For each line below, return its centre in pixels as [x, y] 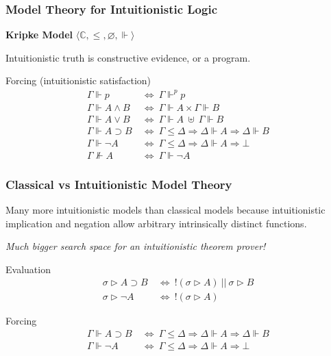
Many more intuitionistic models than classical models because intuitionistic [165, 209]
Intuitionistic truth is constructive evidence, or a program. [128, 57]
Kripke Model [39, 35]
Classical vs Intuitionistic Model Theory [119, 184]
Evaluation [28, 269]
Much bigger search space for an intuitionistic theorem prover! [136, 246]
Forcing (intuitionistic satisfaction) [78, 80]
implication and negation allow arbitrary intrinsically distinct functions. [156, 223]
